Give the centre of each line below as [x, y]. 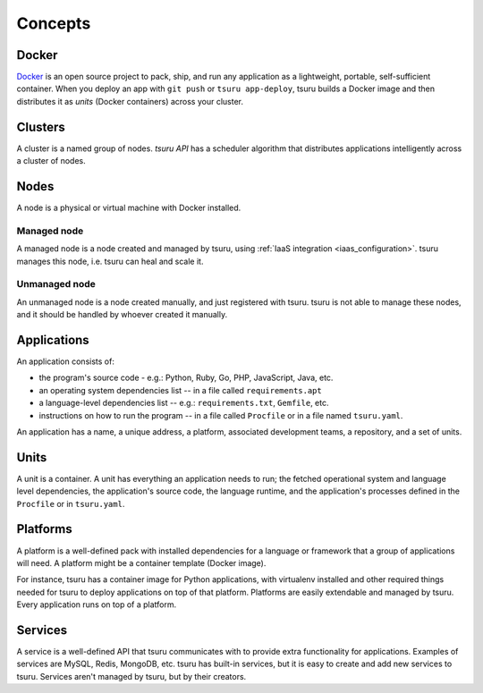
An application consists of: [66, 361]
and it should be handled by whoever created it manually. [122, 315]
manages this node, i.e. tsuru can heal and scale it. [110, 261]
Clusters [41, 127]
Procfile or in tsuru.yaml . [71, 503]
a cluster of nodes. [51, 161]
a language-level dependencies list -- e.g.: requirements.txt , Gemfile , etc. [184, 403]
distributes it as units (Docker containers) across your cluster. [130, 101]
